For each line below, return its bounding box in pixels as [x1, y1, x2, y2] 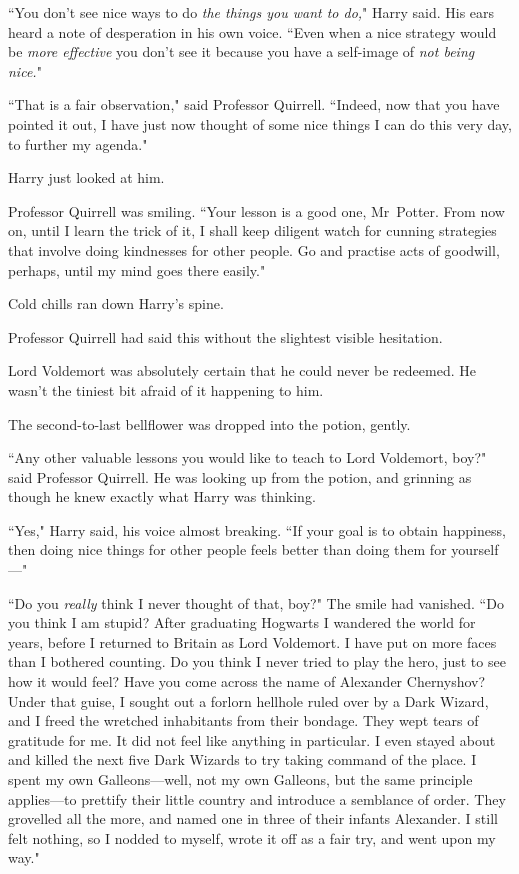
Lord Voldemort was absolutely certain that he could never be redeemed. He [8, 360, 476, 381]
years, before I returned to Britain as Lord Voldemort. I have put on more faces [8, 631, 497, 652]
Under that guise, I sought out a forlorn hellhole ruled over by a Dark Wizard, [8, 690, 489, 711]
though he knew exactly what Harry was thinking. [8, 486, 316, 507]
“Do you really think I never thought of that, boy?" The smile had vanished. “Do [8, 592, 504, 613]
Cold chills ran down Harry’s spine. [8, 293, 224, 314]
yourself [451, 539, 499, 560]
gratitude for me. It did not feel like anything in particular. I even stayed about [8, 729, 496, 750]
